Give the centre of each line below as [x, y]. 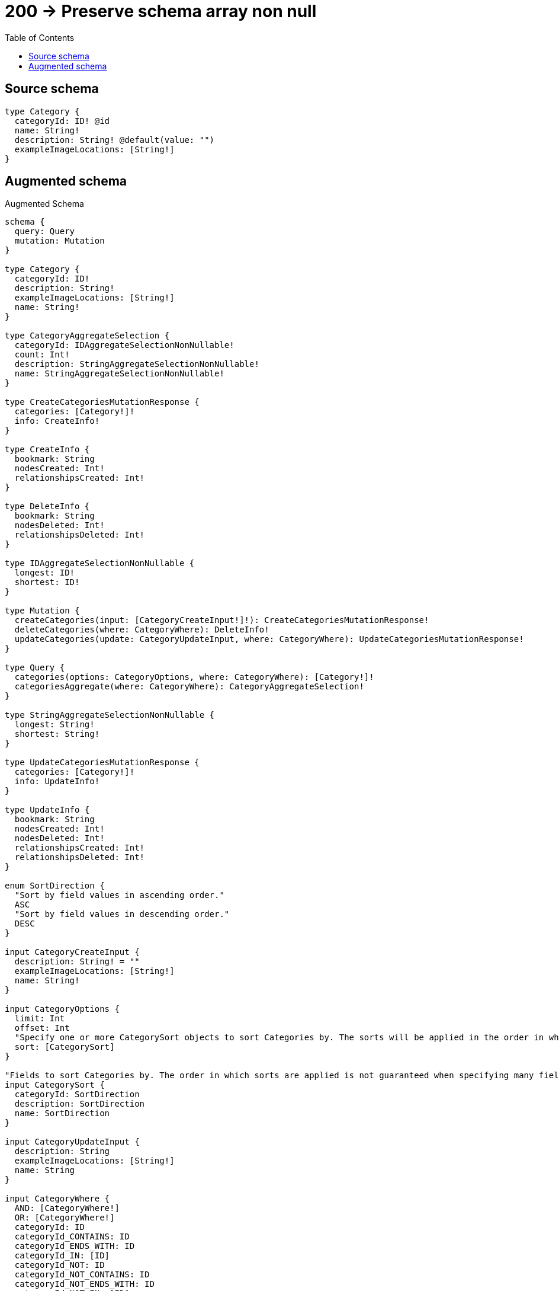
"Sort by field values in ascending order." [119, 895]
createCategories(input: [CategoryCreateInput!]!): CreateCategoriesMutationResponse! [222, 620]
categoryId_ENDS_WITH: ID [75, 1246]
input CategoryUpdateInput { [72, 1142]
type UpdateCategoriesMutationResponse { [102, 763]
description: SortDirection [80, 1104]
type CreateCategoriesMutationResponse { [102, 402]
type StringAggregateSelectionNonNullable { [110, 715]
